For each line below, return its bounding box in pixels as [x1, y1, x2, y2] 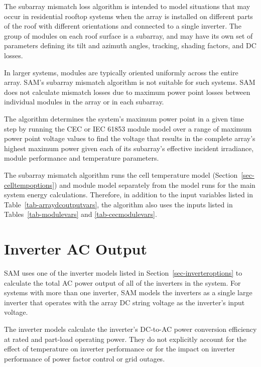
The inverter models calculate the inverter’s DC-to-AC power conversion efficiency [4, 323, 257, 334]
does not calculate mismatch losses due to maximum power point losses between [4, 86, 250, 97]
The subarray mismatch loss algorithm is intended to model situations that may [4, 1, 250, 11]
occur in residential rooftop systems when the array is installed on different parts [4, 11, 253, 21]
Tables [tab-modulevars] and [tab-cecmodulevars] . [4, 209, 157, 219]
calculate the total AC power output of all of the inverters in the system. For [4, 277, 241, 288]
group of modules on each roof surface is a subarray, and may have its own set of [4, 30, 253, 41]
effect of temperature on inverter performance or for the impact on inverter [4, 343, 235, 354]
